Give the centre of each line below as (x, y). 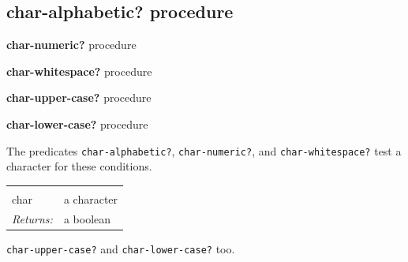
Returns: (32, 218)
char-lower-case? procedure (77, 124)
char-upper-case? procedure (79, 97)
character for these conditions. (79, 166)
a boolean (87, 218)
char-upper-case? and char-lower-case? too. (121, 248)
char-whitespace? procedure (79, 71)
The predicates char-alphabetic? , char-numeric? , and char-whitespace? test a (204, 150)
